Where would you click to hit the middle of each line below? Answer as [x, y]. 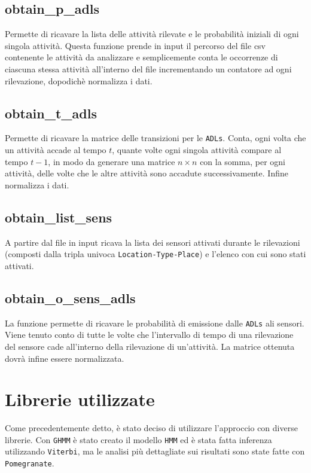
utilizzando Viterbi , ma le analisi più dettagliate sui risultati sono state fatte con [155, 451]
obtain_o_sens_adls [70, 297]
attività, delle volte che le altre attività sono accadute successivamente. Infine [147, 173]
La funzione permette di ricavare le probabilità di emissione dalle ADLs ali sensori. [155, 323]
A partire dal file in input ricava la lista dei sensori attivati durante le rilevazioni [153, 242]
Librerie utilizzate [80, 399]
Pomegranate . [30, 463]
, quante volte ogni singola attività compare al [197, 150]
